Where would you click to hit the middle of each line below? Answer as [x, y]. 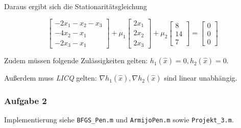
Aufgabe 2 [26, 100]
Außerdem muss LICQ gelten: [51, 78]
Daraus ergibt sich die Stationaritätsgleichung [76, 6]
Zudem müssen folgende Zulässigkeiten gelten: [76, 60]
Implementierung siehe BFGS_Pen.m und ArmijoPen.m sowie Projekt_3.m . [119, 120]
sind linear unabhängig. [201, 78]
